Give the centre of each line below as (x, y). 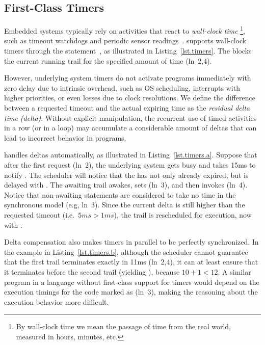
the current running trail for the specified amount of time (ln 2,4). (108, 60)
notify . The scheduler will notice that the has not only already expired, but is (126, 175)
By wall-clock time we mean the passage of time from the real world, (123, 326)
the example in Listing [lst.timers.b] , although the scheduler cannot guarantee (126, 251)
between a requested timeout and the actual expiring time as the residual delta (127, 108)
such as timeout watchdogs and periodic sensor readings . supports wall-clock (125, 41)
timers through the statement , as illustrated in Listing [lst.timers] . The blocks (128, 51)
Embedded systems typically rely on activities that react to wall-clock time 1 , (125, 30)
